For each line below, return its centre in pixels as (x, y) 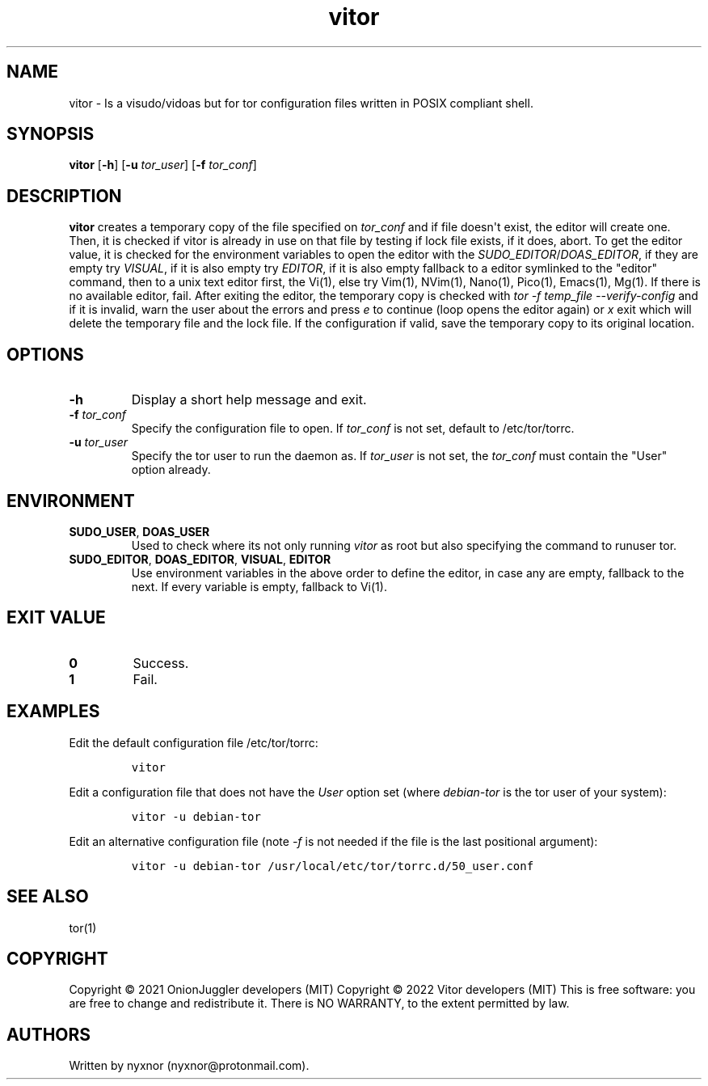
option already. (171, 470)
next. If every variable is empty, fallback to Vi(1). (259, 586)
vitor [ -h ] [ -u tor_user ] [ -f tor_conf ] (163, 165)
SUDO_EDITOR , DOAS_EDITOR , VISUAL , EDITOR (200, 559)
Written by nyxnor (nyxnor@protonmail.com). (189, 1066)
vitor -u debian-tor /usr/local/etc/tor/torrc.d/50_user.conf (333, 866)
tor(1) (83, 928)
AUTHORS (49, 1034)
